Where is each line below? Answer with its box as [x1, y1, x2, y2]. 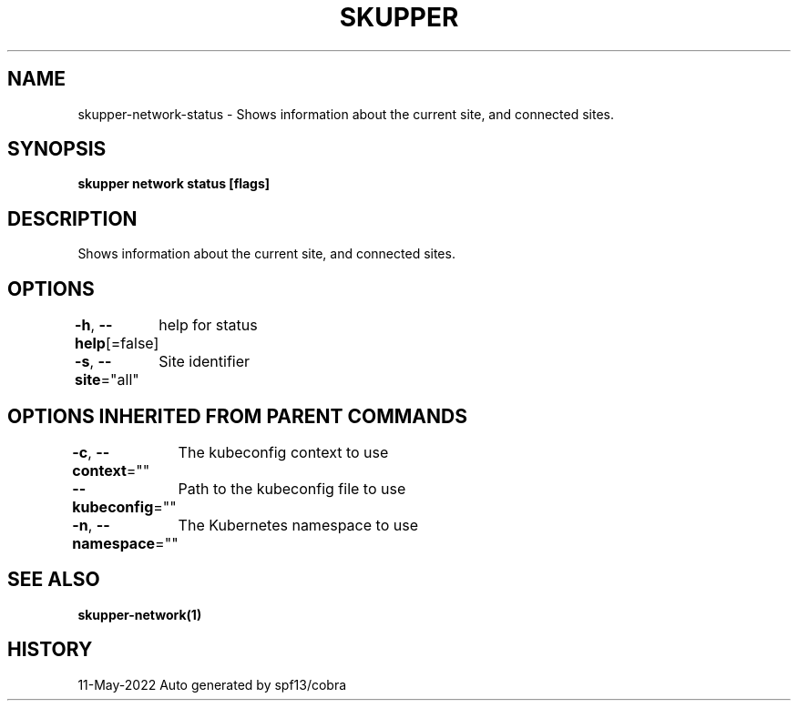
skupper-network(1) [77, 606, 202, 622]
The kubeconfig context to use [178, 442, 389, 461]
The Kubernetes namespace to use [178, 515, 418, 534]
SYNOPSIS [7, 137, 107, 161]
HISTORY [7, 638, 93, 662]
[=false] [105, 334, 159, 353]
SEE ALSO [7, 568, 100, 592]
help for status [159, 316, 258, 335]
